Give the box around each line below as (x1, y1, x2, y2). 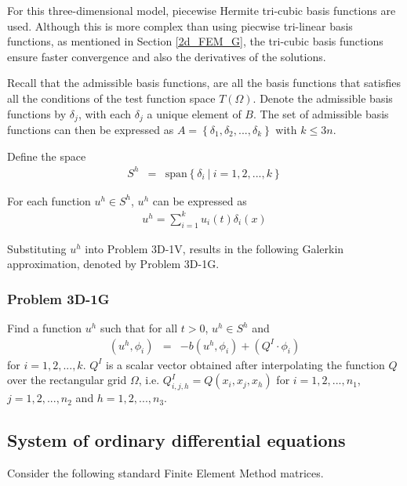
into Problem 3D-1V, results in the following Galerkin (85, 240, 344, 256)
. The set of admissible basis (253, 105, 389, 121)
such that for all (100, 320, 178, 336)
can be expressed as (152, 192, 247, 209)
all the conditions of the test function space (7, 89, 216, 106)
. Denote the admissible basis (253, 89, 393, 106)
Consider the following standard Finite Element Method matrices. (7, 464, 324, 481)
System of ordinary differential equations (7, 428, 346, 452)
